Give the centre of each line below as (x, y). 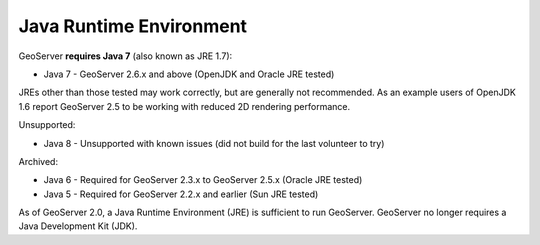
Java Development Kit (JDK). (78, 226)
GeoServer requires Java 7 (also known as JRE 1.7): (125, 56)
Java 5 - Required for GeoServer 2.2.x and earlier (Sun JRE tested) (181, 194)
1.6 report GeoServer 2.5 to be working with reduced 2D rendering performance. (184, 106)
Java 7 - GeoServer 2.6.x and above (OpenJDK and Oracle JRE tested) (189, 74)
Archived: (38, 161)
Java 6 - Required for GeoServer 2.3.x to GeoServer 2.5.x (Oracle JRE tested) (203, 180)
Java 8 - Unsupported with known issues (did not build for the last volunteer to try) (214, 143)
